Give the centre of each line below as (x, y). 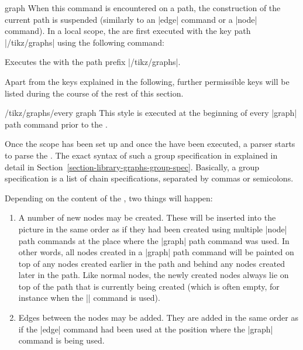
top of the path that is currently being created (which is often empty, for (149, 286)
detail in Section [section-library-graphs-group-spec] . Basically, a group (132, 167)
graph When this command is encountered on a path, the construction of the (143, 8)
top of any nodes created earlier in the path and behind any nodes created (152, 263)
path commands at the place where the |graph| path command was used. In (154, 240)
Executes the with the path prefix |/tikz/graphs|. (93, 62)
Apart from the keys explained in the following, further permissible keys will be (147, 81)
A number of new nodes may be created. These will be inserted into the (147, 217)
